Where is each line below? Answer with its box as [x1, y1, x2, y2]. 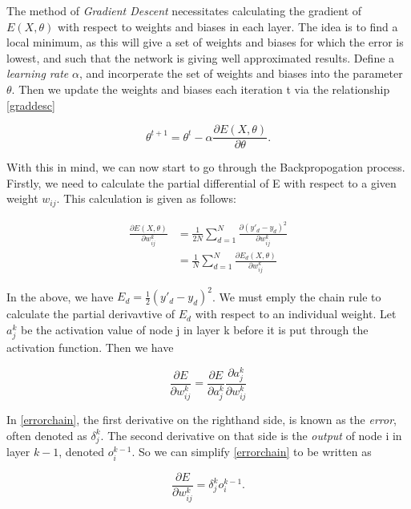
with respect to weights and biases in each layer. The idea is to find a [57, 18, 398, 34]
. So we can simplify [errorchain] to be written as [131, 443, 372, 460]
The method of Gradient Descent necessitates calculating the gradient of [6, 2, 362, 18]
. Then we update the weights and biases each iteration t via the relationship [11, 80, 390, 97]
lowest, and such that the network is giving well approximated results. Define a [6, 49, 395, 66]
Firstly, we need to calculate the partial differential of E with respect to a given [6, 174, 397, 191]
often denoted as [6, 426, 87, 443]
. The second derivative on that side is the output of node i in [100, 426, 402, 443]
